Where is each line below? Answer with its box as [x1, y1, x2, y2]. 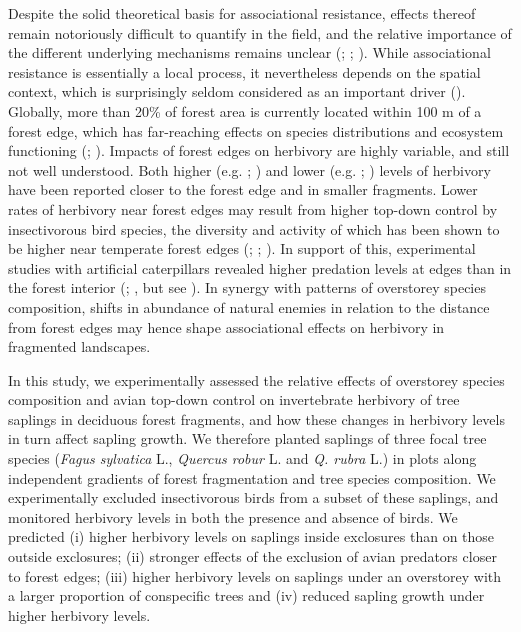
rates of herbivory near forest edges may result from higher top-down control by [8, 198, 498, 219]
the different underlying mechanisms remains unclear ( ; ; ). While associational [8, 42, 491, 63]
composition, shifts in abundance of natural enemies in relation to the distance [8, 296, 490, 317]
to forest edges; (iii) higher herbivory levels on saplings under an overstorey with [8, 565, 502, 586]
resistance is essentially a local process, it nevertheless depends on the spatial [8, 61, 481, 82]
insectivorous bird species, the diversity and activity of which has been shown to [8, 218, 500, 239]
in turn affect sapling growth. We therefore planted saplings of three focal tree [8, 428, 487, 449]
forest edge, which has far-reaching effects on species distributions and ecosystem [8, 120, 504, 141]
